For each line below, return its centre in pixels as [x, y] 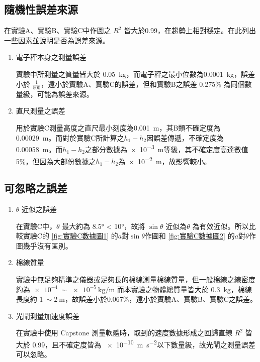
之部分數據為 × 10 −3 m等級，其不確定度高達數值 [167, 148]
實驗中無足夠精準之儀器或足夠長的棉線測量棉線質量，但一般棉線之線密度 [136, 279]
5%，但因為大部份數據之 [56, 161]
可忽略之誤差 [36, 188]
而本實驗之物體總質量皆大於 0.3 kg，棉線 [184, 289]
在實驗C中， [36, 226]
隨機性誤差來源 [41, 9]
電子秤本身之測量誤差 [51, 57]
